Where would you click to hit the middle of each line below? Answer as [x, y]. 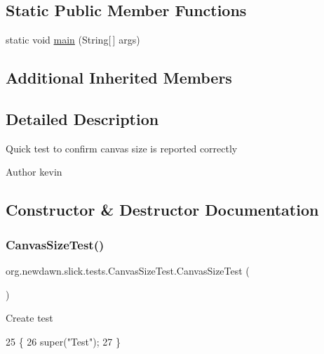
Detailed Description [82, 118]
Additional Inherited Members [119, 78]
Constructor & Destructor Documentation [162, 210]
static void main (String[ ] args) [73, 40]
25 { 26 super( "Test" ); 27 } [63, 341]
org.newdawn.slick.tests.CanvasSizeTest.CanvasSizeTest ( [128, 270]
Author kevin [34, 172]
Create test [29, 318]
